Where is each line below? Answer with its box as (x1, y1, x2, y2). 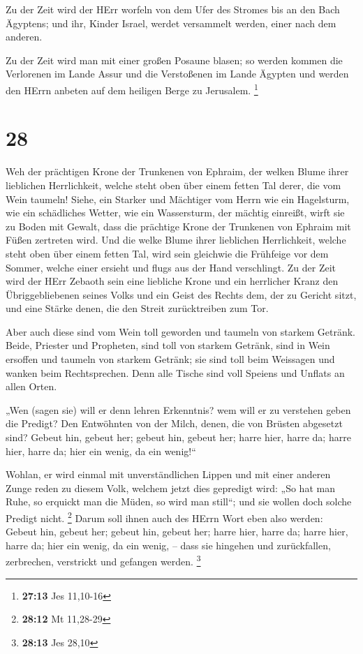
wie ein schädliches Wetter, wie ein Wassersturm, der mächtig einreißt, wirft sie (6, 205, 345, 220)
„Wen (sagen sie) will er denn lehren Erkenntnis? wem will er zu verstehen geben (6, 402, 351, 417)
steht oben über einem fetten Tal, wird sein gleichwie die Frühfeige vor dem (6, 246, 329, 260)
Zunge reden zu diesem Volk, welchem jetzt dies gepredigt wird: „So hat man (6, 480, 335, 495)
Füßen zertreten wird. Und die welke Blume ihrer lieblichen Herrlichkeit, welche (6, 232, 346, 247)
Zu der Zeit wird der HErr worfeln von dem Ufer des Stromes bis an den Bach (6, 2, 340, 16)
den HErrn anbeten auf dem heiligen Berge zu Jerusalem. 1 (6, 80, 258, 97)
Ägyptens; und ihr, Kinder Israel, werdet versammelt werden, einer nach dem (6, 15, 336, 30)
